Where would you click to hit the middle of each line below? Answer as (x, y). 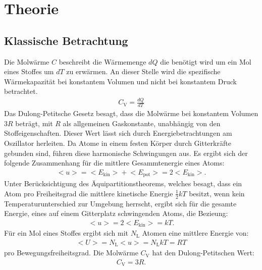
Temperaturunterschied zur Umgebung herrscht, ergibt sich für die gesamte (120, 203)
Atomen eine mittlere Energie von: (195, 233)
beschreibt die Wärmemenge (102, 61)
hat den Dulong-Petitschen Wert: (203, 253)
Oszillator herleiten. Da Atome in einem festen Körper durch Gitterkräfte (118, 143)
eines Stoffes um (29, 71)
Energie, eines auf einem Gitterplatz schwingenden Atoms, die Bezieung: (116, 213)
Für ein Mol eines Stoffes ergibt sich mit (66, 233)
